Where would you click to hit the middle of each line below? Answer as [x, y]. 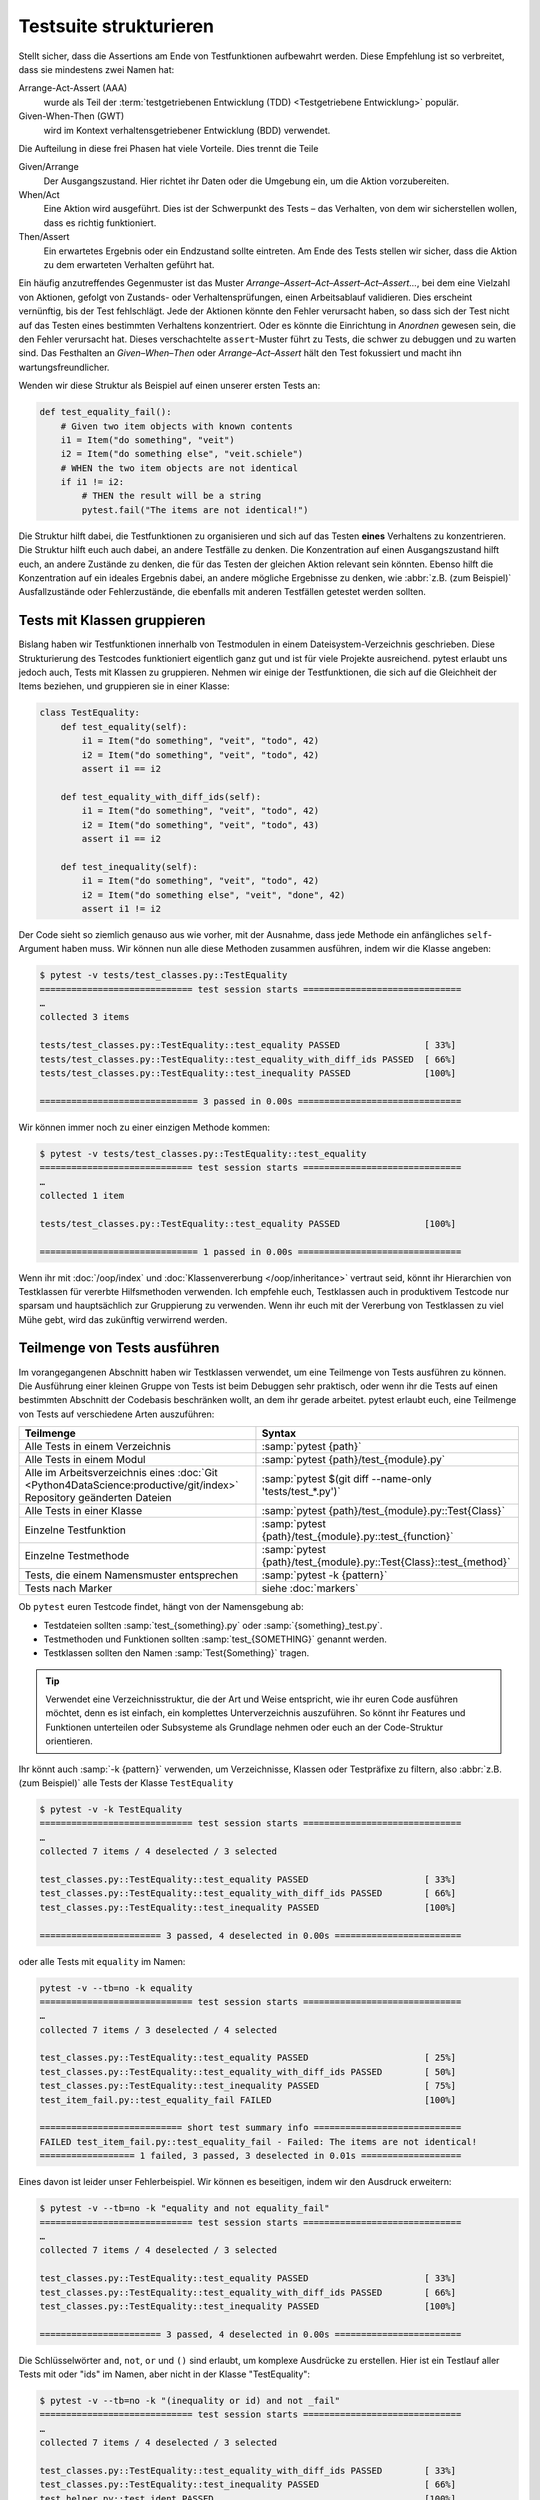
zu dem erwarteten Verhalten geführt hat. [129, 265]
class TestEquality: [89, 713]
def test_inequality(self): [129, 866]
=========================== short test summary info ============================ [250, 2128]
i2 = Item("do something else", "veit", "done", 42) [213, 894]
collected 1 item [82, 1195]
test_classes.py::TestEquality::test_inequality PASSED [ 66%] [248, 2484]
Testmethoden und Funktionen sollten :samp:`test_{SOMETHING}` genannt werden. [215, 1639]
